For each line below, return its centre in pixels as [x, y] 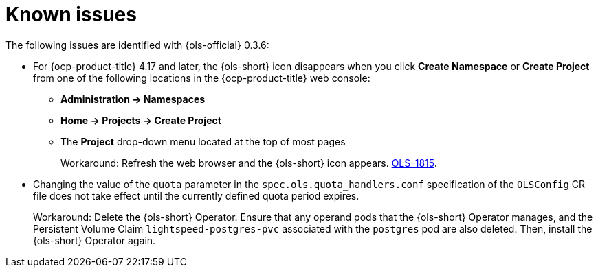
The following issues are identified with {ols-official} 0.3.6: [137, 45]
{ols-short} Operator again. [95, 240]
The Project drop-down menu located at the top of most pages [203, 141]
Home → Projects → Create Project [141, 120]
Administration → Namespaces [133, 99]
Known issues [71, 14]
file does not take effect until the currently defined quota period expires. [196, 195]
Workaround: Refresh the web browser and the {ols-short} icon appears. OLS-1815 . [249, 163]
